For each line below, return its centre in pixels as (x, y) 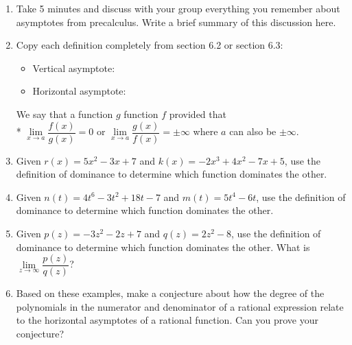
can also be (253, 131)
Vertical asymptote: (74, 68)
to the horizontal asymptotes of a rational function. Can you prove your (167, 320)
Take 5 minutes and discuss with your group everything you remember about (178, 8)
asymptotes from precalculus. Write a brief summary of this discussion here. (176, 22)
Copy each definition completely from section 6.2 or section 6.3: (150, 45)
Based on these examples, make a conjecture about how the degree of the (170, 293)
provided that (198, 114)
